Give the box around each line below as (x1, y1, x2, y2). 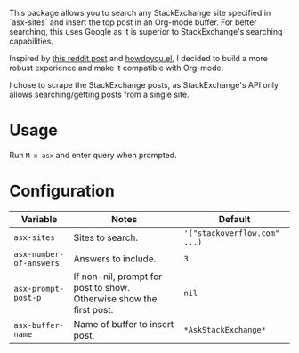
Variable (20, 213, 58, 225)
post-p (13, 293, 42, 302)
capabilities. (9, 36, 53, 46)
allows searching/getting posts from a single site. (9, 89, 190, 100)
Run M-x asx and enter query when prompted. (9, 149, 177, 160)
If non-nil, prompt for (73, 270, 163, 283)
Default (218, 213, 251, 225)
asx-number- (13, 249, 65, 259)
